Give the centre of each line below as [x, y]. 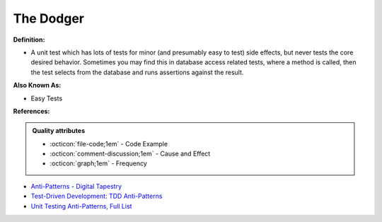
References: [31, 111]
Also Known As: [37, 86]
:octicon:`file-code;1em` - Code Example [109, 144]
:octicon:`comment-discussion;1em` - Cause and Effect [130, 154]
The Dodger [49, 18]
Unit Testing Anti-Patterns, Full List [81, 206]
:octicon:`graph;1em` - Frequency [99, 163]
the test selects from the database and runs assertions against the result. [137, 72]
